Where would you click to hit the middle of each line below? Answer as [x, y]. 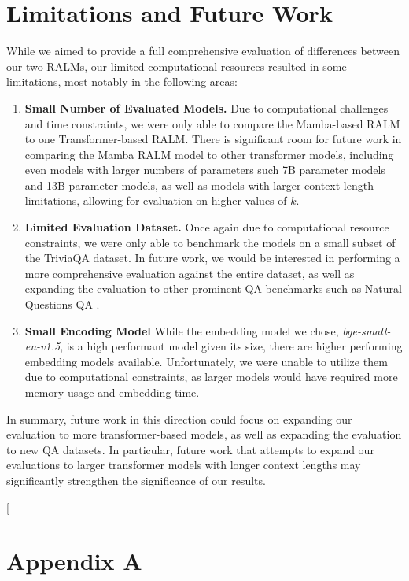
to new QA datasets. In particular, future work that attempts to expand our [190, 449]
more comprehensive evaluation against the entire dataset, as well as [190, 273]
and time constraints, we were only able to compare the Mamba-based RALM [212, 123]
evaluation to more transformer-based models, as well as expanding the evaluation [204, 434]
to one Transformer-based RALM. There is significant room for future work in [213, 139]
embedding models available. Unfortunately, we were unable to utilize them [206, 361]
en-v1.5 [42, 346]
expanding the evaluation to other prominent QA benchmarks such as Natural [213, 289]
